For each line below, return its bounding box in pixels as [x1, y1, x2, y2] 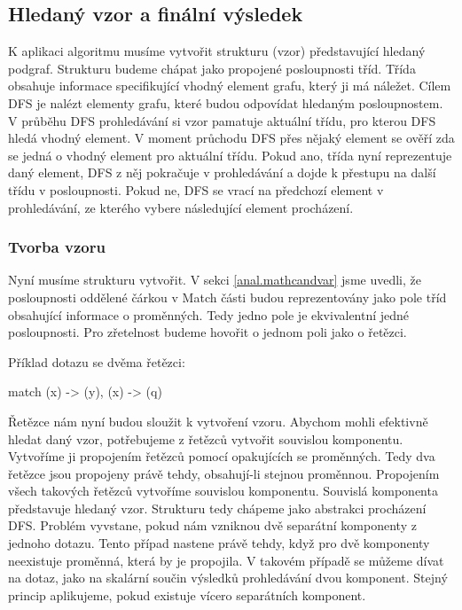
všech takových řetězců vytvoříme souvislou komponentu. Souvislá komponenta [8, 481, 438, 500]
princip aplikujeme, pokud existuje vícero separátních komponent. [8, 585, 366, 604]
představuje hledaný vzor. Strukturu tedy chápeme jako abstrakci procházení [8, 498, 427, 517]
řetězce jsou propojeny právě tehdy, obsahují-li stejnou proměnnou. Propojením [8, 464, 440, 482]
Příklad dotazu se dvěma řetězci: [8, 352, 185, 371]
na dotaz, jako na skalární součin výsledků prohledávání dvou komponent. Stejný [8, 568, 448, 587]
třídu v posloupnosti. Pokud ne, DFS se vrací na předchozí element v [8, 180, 384, 199]
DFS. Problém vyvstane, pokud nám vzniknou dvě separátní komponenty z [8, 516, 417, 535]
